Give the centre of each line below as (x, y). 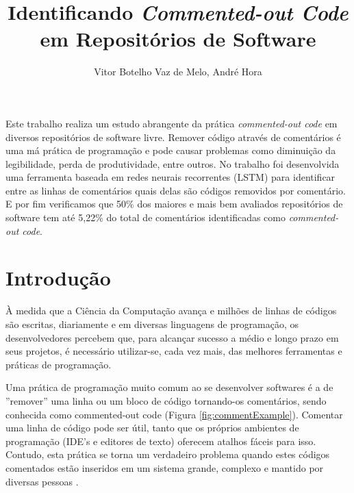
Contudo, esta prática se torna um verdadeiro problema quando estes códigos (168, 454)
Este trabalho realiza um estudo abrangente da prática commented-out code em (172, 123)
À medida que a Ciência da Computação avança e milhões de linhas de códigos (171, 311)
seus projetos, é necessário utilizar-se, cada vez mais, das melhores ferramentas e (174, 351)
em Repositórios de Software (178, 39)
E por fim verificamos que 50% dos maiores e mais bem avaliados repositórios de (174, 204)
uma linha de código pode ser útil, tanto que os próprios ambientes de (152, 428)
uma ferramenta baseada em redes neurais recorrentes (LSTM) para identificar (170, 177)
